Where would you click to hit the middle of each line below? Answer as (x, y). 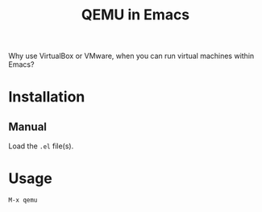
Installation (47, 97)
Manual (27, 127)
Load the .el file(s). (41, 146)
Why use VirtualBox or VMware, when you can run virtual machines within (131, 56)
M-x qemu (23, 200)
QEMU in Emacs (135, 15)
